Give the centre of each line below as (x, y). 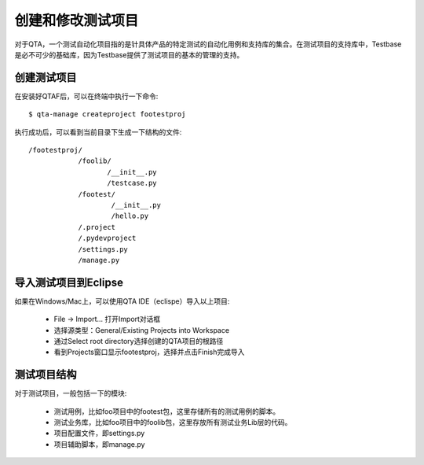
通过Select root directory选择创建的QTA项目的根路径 (139, 341)
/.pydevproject (107, 238)
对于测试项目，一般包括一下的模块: (71, 393)
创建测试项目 (46, 77)
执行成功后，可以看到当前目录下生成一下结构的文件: (98, 132)
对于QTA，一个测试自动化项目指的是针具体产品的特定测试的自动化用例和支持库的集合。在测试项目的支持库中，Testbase (208, 44)
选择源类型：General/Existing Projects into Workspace (142, 330)
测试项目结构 (46, 375)
